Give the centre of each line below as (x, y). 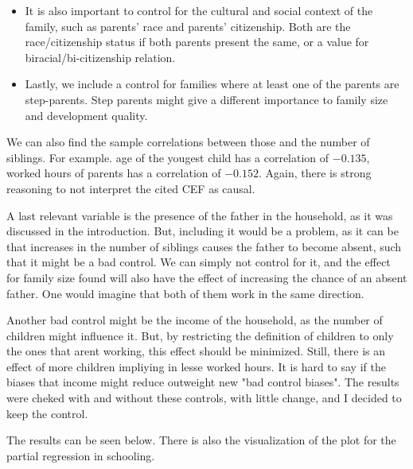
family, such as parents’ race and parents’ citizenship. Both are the (188, 26)
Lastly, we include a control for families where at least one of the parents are (212, 84)
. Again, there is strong (315, 173)
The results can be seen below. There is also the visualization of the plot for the (201, 440)
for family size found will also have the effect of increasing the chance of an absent (207, 277)
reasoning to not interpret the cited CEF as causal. (131, 188)
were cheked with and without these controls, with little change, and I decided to (204, 398)
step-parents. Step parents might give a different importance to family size (206, 99)
